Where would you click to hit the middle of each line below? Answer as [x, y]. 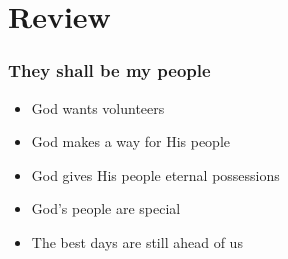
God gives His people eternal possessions [155, 174]
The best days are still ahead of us [137, 241]
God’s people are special [106, 208]
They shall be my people [109, 70]
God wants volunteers [98, 107]
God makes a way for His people [131, 141]
